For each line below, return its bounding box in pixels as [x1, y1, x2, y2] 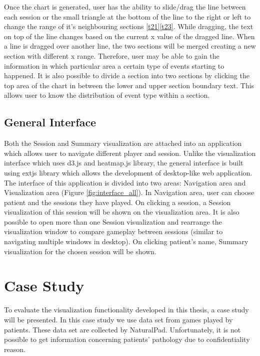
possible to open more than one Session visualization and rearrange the [4, 216, 222, 227]
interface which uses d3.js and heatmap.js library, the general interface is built [4, 157, 243, 168]
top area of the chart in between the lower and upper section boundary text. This [4, 80, 254, 90]
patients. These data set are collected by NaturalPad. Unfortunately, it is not [4, 324, 241, 334]
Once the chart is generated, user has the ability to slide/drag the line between [4, 2, 246, 12]
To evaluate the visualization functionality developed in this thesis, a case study [4, 304, 249, 315]
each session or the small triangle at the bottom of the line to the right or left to [4, 11, 251, 22]
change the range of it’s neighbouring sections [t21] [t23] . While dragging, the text [4, 21, 253, 32]
